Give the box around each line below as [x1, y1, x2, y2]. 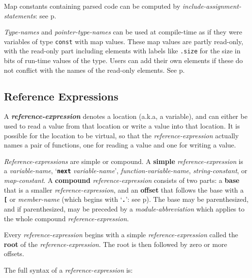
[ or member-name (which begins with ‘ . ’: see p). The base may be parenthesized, [4, 194, 249, 204]
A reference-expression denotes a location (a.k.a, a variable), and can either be [4, 111, 248, 121]
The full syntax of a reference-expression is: [4, 264, 133, 275]
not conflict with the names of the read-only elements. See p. [4, 65, 185, 75]
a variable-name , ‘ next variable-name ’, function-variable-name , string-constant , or [4, 165, 248, 176]
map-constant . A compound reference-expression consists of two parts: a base [4, 175, 239, 185]
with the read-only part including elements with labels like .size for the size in [4, 46, 241, 56]
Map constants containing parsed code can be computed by [4, 1, 181, 11]
